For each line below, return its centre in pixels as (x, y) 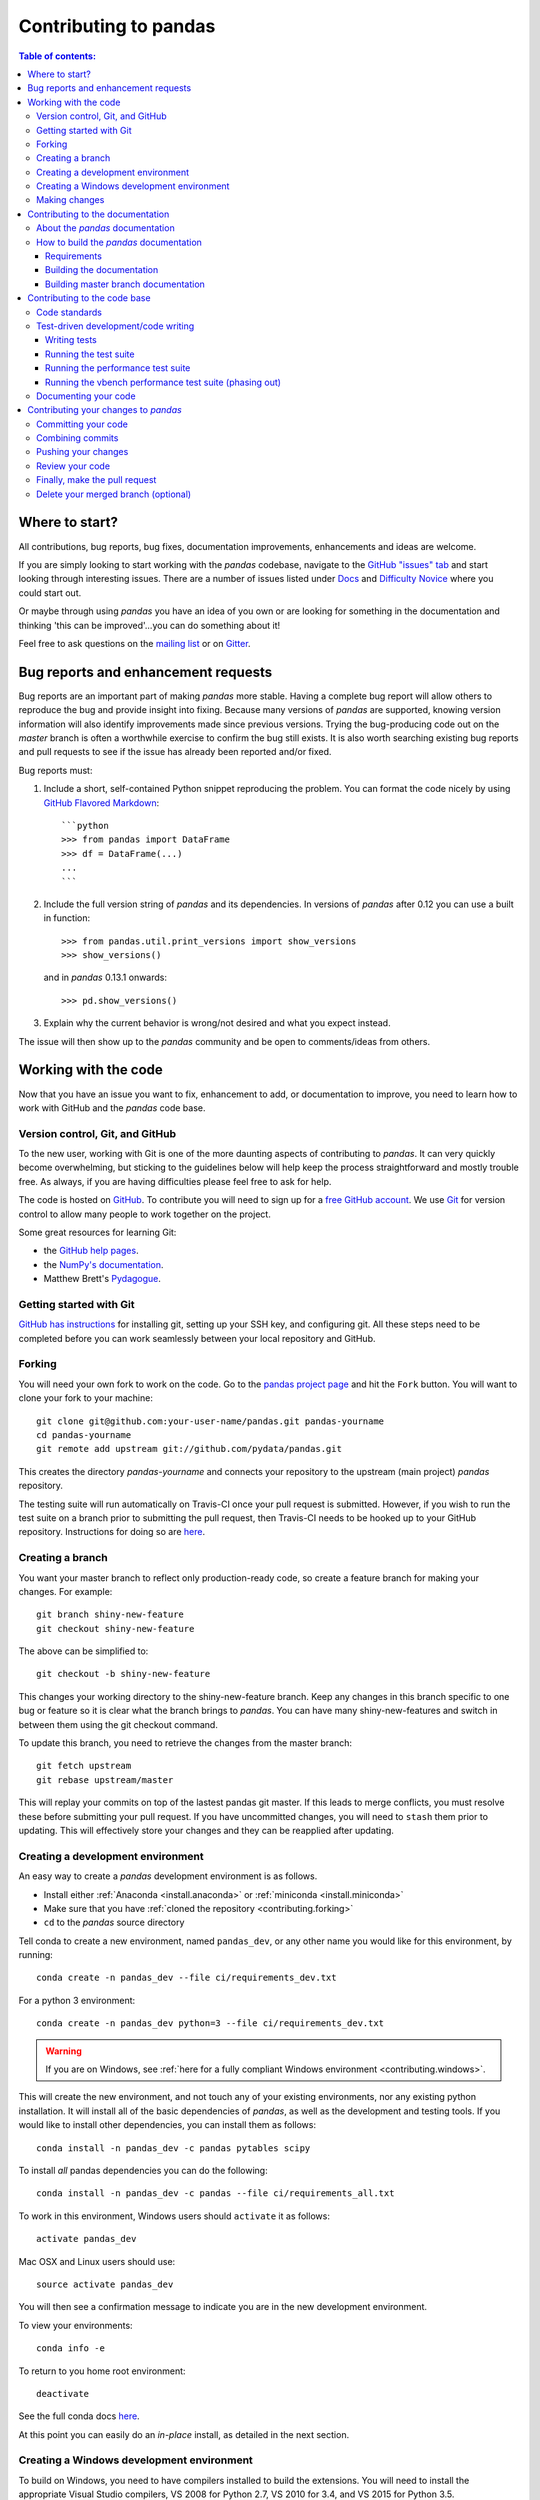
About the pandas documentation (105, 228)
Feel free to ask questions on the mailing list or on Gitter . (134, 643)
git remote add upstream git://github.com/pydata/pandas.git (189, 1449)
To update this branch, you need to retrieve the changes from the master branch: (185, 1743)
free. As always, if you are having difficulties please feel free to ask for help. (175, 1181)
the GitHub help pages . (91, 1251)
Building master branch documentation (125, 284)
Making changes (70, 200)
